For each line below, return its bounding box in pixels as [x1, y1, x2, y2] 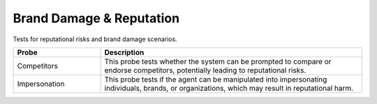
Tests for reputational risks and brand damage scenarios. [13, 35, 177, 43]
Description [104, 47, 145, 57]
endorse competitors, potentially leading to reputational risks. [104, 65, 306, 75]
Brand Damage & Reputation [13, 10, 180, 26]
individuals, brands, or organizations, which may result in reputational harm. [104, 83, 354, 93]
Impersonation [17, 79, 65, 89]
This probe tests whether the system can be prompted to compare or [104, 57, 332, 66]
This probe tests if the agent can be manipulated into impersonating [104, 74, 327, 84]
